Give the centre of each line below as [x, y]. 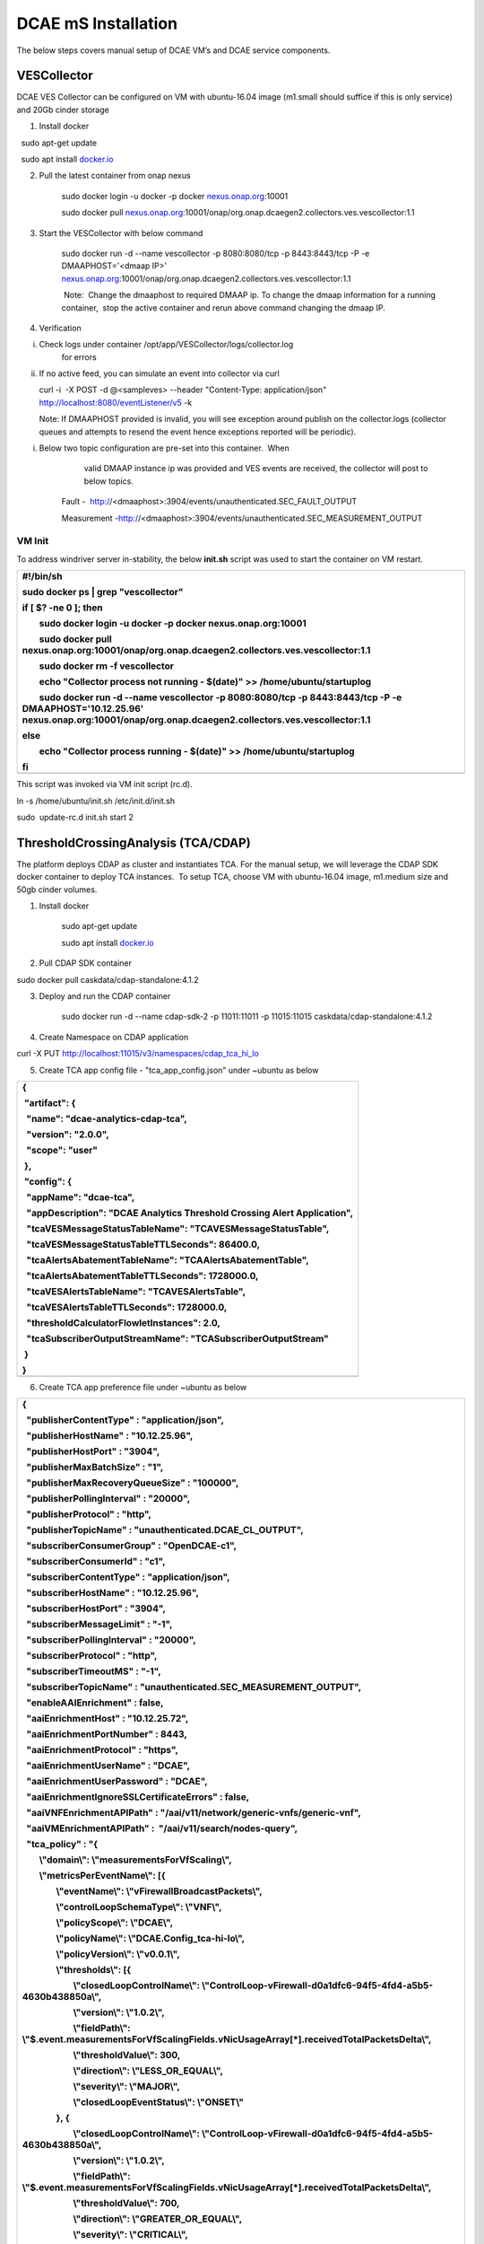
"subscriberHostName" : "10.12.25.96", [112, 1593]
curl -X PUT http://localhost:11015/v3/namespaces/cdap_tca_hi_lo [138, 1054]
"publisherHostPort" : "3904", [93, 1451]
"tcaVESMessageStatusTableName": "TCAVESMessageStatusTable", [178, 1228]
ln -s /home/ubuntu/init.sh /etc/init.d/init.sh [95, 801]
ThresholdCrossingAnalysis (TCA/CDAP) [134, 842]
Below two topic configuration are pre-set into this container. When [164, 448]
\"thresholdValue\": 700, [126, 2204]
